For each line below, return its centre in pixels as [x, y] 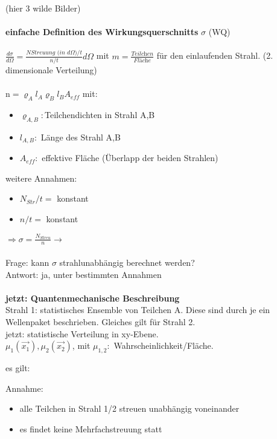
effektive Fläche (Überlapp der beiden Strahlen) [130, 158]
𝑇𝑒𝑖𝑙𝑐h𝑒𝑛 [142, 54]
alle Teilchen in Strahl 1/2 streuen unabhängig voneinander [129, 408]
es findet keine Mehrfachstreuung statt [91, 428]
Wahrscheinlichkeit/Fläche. [164, 345]
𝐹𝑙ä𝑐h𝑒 [142, 60]
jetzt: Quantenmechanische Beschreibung [93, 298]
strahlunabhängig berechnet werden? [127, 262]
